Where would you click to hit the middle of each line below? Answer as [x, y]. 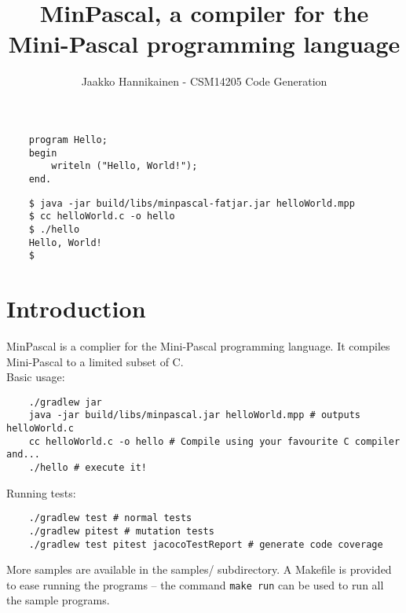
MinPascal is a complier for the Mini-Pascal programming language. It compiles [198, 345]
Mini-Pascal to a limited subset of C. [95, 361]
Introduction [76, 308]
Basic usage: [36, 377]
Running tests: [41, 492]
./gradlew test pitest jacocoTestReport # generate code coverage [206, 544]
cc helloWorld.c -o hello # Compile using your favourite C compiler [214, 441]
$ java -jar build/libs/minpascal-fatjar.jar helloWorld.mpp [192, 203]
